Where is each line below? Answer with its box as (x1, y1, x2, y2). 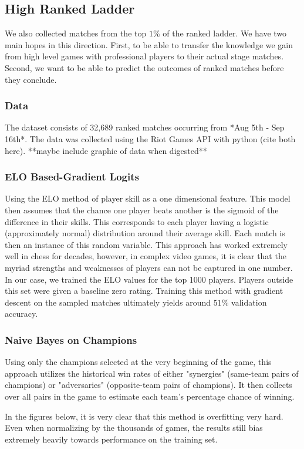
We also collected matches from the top (5, 27, 147, 39)
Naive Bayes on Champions (5, 332, 137, 347)
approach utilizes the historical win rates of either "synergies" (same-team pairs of (5, 367, 299, 379)
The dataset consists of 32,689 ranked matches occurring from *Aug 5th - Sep (5, 121, 285, 133)
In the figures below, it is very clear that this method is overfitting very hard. (5, 410, 283, 422)
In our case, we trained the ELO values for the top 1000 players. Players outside (5, 273, 293, 285)
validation (231, 296, 267, 308)
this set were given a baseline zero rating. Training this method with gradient (5, 284, 283, 297)
